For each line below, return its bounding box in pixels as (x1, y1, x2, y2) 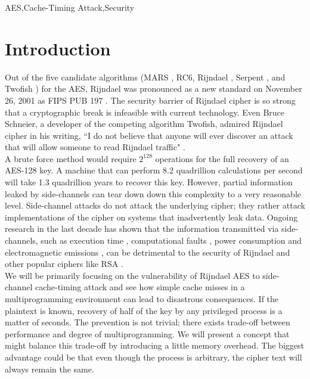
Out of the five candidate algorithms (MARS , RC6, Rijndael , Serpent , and (5, 70, 286, 83)
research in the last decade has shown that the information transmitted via (5, 222, 279, 235)
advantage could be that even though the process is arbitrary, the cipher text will (5, 350, 302, 363)
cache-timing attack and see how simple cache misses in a (35, 281, 245, 293)
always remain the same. (5, 362, 94, 375)
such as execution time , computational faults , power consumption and (41, 234, 302, 247)
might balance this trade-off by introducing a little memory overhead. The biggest (5, 339, 304, 352)
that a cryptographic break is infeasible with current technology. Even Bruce (5, 105, 285, 118)
